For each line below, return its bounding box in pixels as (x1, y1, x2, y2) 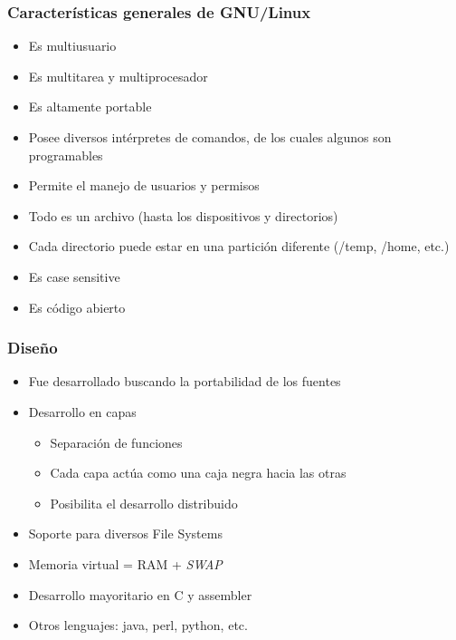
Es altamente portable (28, 97, 152, 116)
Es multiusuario (28, 36, 117, 55)
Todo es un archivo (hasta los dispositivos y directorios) (28, 206, 338, 225)
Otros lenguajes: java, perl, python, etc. (28, 616, 248, 635)
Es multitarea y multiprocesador (28, 66, 208, 85)
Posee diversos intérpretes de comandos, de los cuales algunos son (28, 128, 392, 146)
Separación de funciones (50, 432, 183, 451)
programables (28, 145, 103, 164)
